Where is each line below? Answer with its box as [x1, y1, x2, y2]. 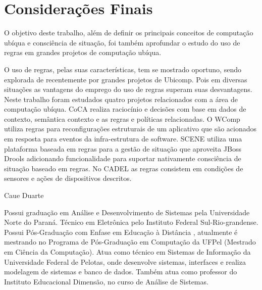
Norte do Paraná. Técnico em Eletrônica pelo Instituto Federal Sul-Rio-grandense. [4, 217, 258, 227]
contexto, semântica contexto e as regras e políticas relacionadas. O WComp [4, 113, 240, 124]
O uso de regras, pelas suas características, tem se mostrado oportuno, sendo [4, 64, 241, 74]
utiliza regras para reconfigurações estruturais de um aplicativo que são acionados [4, 123, 257, 134]
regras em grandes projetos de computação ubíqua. [4, 47, 162, 58]
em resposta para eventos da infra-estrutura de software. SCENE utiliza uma [4, 133, 242, 144]
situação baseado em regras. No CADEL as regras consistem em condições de [4, 163, 243, 173]
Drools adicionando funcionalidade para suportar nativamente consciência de [4, 153, 241, 164]
